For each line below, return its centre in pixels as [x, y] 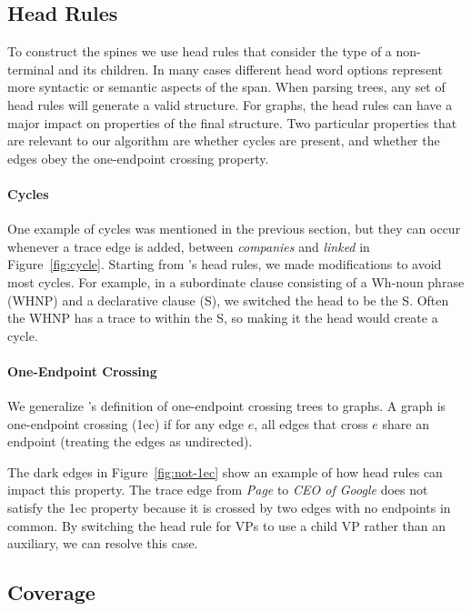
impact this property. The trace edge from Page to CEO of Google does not [218, 490]
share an [406, 423]
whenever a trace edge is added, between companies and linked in [189, 246]
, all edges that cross [311, 423]
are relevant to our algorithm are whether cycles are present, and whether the [224, 140]
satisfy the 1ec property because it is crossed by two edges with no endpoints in [229, 508]
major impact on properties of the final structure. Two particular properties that [232, 122]
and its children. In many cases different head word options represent [251, 69]
